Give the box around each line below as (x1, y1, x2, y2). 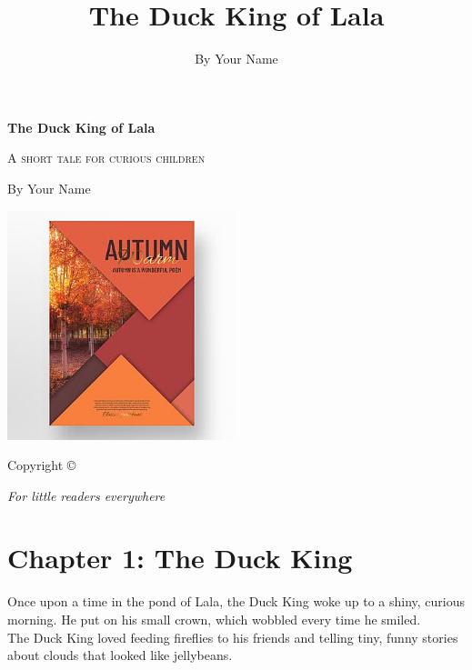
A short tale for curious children (7, 148, 206, 167)
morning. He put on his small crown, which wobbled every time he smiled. (7, 610, 421, 628)
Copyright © (7, 455, 76, 475)
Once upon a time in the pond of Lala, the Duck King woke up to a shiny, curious (7, 592, 466, 611)
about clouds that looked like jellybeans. (7, 645, 233, 665)
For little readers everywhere (7, 485, 166, 505)
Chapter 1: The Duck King (7, 539, 353, 576)
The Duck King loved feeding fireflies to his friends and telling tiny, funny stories (7, 627, 458, 646)
